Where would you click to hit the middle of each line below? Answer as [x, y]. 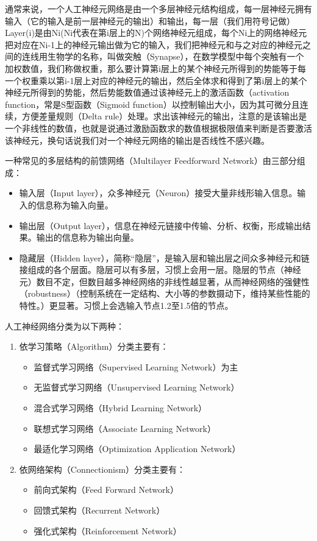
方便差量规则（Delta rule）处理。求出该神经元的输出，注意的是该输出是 [164, 116]
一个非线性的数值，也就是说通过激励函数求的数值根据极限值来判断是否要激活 [158, 128]
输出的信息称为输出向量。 [87, 237]
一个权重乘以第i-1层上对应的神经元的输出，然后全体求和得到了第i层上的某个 [156, 80]
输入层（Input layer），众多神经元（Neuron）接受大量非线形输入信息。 [158, 193]
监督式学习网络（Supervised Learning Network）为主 [136, 366]
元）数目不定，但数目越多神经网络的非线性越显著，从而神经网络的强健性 [164, 281]
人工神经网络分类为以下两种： [65, 326]
